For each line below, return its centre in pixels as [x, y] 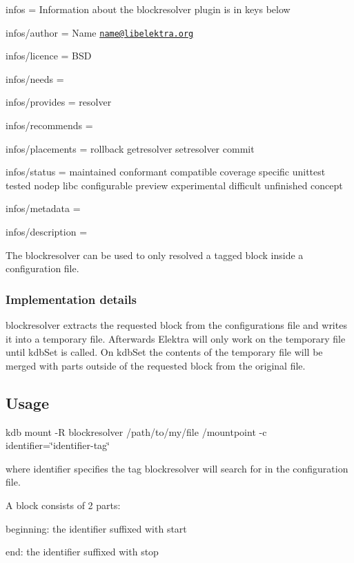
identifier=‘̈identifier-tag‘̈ [58, 445]
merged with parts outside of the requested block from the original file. [156, 365]
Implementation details [71, 299]
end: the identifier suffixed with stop [82, 552]
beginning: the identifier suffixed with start [96, 528]
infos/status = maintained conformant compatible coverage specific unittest [166, 172]
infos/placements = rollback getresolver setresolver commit [130, 148]
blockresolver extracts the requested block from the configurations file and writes [176, 325]
